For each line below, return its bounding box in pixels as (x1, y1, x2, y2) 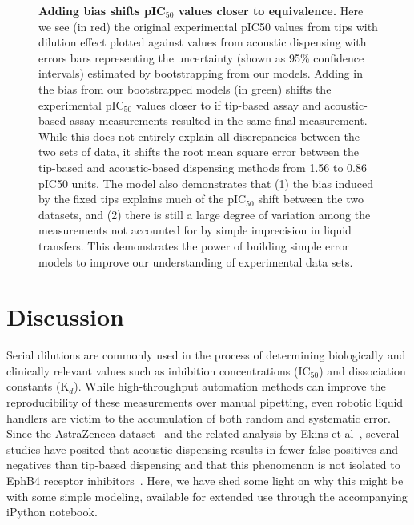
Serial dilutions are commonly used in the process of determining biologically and (6, 347, 406, 363)
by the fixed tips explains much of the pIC (38, 190, 247, 207)
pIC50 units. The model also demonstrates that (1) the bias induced (38, 174, 374, 191)
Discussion (6, 300, 124, 333)
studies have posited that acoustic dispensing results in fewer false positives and (6, 440, 398, 457)
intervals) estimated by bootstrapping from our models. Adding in (38, 65, 363, 82)
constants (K (6, 378, 70, 395)
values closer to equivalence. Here (178, 2, 364, 18)
